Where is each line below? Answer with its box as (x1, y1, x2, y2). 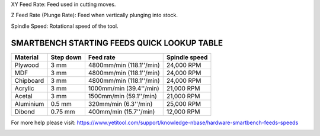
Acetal (14, 92, 33, 100)
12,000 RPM (166, 107, 200, 115)
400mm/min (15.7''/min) (88, 107, 155, 115)
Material (14, 53, 39, 61)
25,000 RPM (166, 99, 201, 108)
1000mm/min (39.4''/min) (88, 84, 159, 92)
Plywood (14, 61, 39, 69)
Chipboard (14, 76, 44, 85)
